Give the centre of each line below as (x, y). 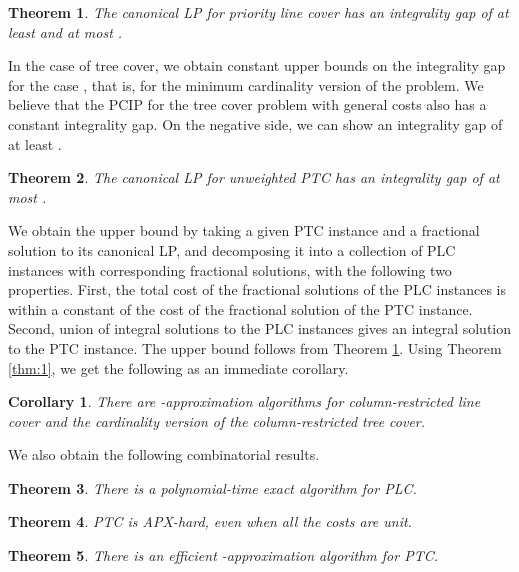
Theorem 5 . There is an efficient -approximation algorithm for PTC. (223, 555)
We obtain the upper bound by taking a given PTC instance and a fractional (244, 230)
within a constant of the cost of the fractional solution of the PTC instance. (240, 308)
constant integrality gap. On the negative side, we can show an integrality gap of (255, 123)
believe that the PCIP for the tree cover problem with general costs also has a (247, 104)
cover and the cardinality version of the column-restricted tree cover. (217, 420)
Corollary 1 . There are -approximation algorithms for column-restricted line (244, 401)
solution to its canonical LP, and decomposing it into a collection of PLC (232, 249)
